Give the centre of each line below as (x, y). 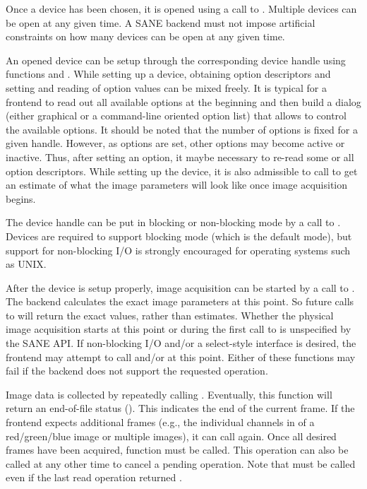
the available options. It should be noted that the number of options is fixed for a (182, 129)
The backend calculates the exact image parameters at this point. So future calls (180, 301)
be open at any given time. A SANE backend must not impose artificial (161, 22)
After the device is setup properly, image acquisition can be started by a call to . (180, 287)
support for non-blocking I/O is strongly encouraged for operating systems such (178, 250)
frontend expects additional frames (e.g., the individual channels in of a (160, 422)
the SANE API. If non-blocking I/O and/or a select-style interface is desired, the (181, 343)
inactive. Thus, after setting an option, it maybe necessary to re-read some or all (180, 157)
